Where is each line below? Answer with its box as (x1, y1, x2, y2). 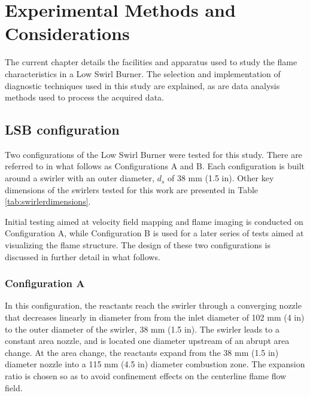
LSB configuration (5, 120, 120, 139)
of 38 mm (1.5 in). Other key (167, 172, 274, 184)
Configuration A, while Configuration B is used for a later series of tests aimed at (5, 227, 304, 239)
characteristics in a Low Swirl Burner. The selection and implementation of (5, 67, 281, 80)
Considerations (5, 21, 130, 45)
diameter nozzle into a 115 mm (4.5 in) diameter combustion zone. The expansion (5, 358, 305, 370)
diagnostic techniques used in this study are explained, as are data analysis (5, 79, 280, 92)
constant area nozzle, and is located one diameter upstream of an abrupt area (5, 334, 290, 347)
